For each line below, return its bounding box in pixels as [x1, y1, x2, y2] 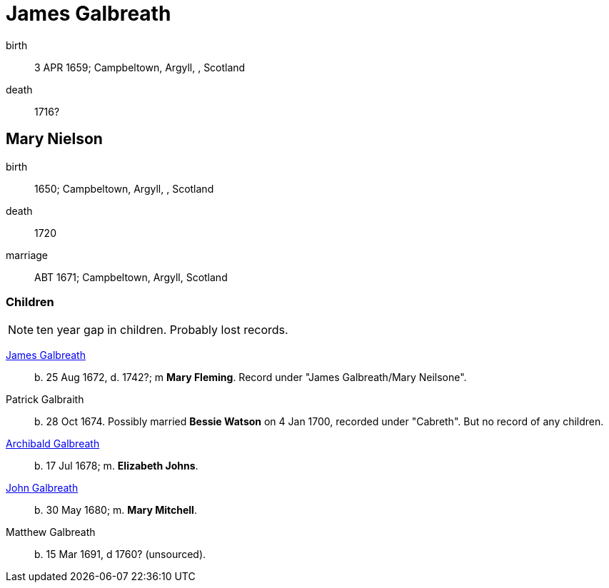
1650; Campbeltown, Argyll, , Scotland [34, 182, 214, 195]
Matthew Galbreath [6, 526, 96, 539]
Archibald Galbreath [6, 437, 100, 450]
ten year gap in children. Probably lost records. [36, 323, 288, 338]
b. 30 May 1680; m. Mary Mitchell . [34, 504, 197, 517]
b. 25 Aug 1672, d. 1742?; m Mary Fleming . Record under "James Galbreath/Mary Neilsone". [34, 371, 467, 384]
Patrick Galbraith [6, 393, 84, 406]
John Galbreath [6, 482, 79, 495]
